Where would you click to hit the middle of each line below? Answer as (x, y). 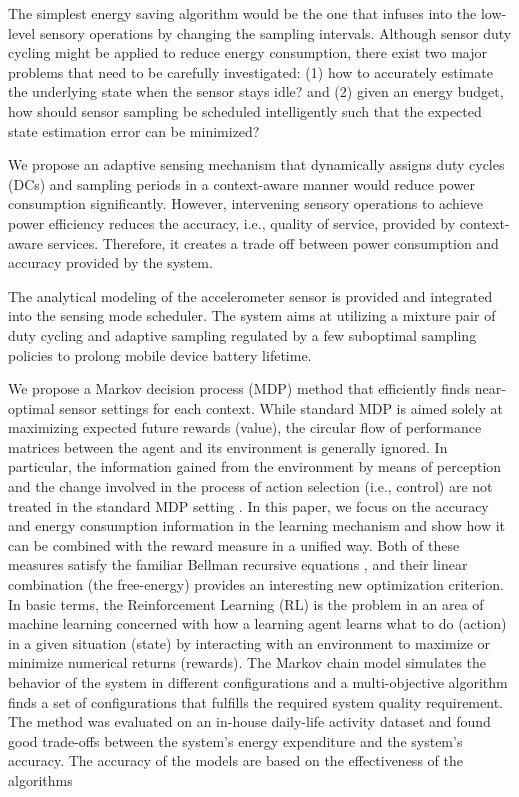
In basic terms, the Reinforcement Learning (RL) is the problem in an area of (246, 603)
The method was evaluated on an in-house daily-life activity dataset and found (249, 721)
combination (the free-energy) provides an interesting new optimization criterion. (256, 584)
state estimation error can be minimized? (134, 130)
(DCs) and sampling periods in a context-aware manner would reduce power (241, 183)
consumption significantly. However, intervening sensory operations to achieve (245, 203)
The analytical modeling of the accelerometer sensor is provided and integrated (250, 295)
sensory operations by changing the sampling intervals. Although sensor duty (275, 32)
